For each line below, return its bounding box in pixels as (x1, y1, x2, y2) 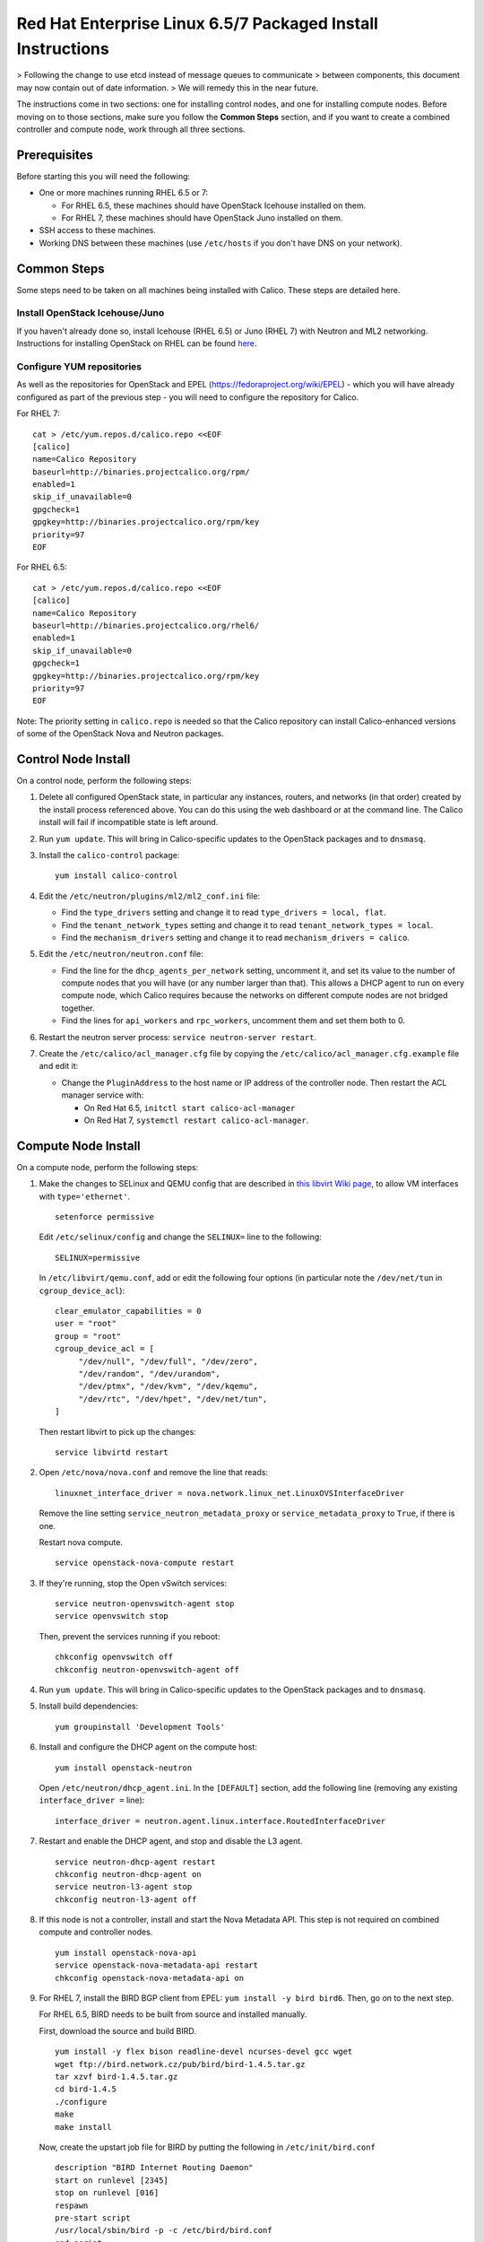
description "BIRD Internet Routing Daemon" (55, 2162, 255, 2173)
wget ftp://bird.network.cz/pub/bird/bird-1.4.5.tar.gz (55, 2059, 306, 2069)
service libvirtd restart (55, 1447, 169, 1457)
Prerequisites (16, 147, 93, 162)
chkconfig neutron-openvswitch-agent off (55, 1664, 239, 1674)
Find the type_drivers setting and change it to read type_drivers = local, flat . (61, 907, 386, 918)
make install (55, 2122, 112, 2132)
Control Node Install (16, 752, 131, 767)
